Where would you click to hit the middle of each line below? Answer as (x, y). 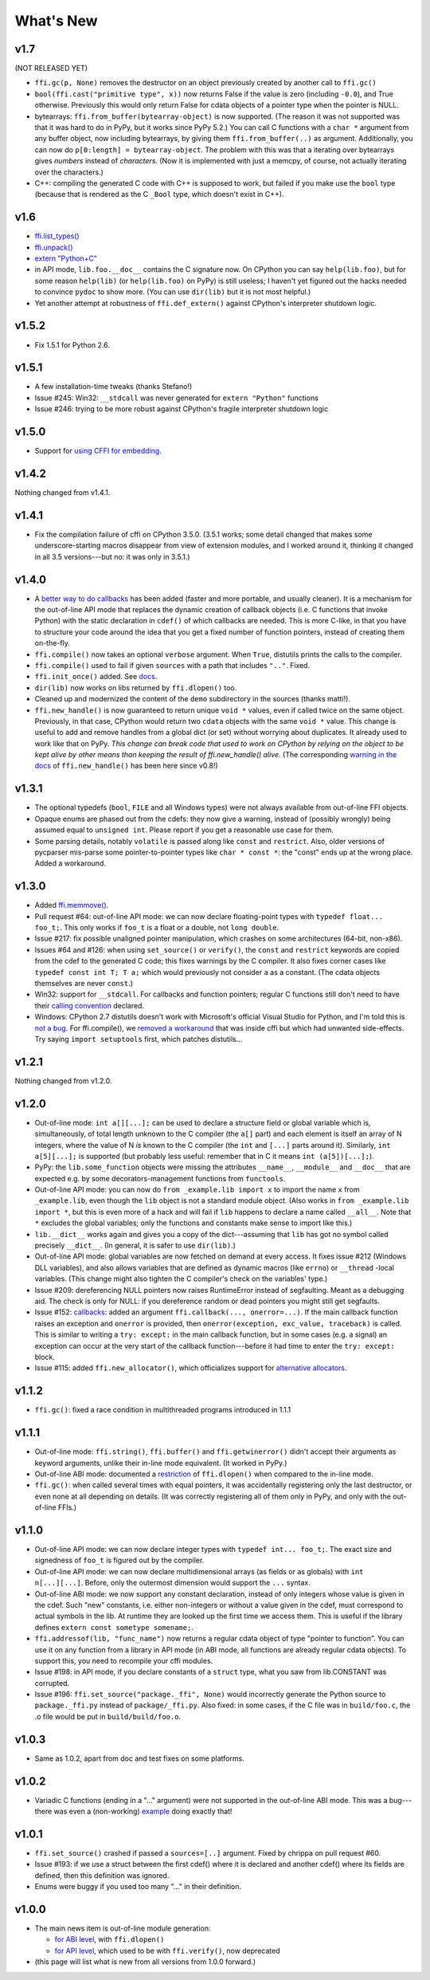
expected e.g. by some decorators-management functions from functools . (160, 1178)
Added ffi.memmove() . (72, 906)
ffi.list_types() (57, 236)
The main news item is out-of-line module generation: (123, 1928)
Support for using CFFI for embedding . (98, 451)
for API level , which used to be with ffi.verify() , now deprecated (167, 1951)
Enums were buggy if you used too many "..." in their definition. (138, 1887)
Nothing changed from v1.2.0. (63, 1081)
